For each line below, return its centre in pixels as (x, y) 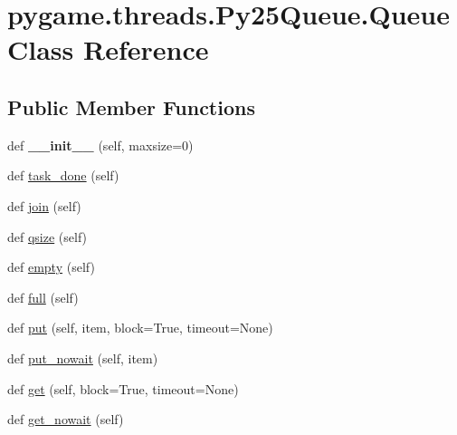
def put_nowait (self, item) (83, 358)
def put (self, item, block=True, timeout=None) (140, 328)
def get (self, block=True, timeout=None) (123, 388)
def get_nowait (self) (66, 419)
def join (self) (44, 205)
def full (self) (43, 297)
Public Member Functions (131, 106)
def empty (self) (51, 267)
